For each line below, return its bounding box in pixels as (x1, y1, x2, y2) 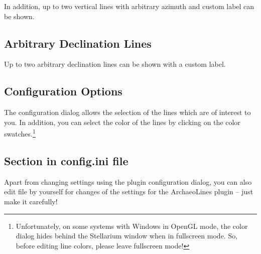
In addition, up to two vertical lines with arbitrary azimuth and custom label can (4, 1, 254, 11)
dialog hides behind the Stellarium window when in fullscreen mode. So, (16, 230, 238, 241)
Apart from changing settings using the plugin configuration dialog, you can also (4, 176, 252, 187)
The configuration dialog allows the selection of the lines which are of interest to (4, 107, 251, 117)
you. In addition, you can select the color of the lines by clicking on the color (4, 116, 240, 127)
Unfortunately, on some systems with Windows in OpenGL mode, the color (16, 220, 248, 231)
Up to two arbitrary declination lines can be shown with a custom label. (4, 59, 226, 69)
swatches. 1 (4, 127, 36, 139)
